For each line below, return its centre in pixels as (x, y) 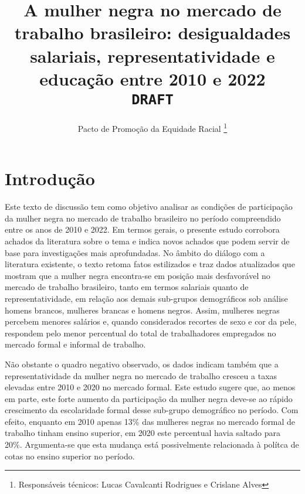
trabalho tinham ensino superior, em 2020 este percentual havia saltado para (143, 433)
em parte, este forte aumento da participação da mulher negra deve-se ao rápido (149, 398)
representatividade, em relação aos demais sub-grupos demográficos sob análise (146, 298)
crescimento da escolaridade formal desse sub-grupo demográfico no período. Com (152, 410)
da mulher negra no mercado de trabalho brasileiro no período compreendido (143, 218)
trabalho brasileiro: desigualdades (152, 33)
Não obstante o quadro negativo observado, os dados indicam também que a (142, 364)
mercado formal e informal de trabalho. (75, 344)
